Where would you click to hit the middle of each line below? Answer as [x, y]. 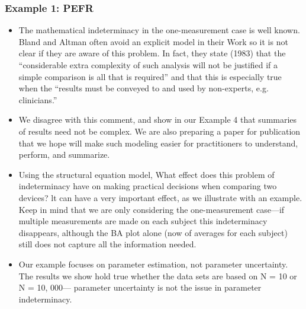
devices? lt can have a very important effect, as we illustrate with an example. [160, 197]
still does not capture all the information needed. [107, 244]
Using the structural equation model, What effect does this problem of [146, 174]
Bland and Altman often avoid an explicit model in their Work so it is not [153, 41]
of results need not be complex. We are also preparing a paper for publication [160, 131]
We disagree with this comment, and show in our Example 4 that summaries [158, 120]
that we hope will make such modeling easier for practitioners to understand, [158, 143]
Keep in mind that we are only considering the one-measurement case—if [152, 209]
